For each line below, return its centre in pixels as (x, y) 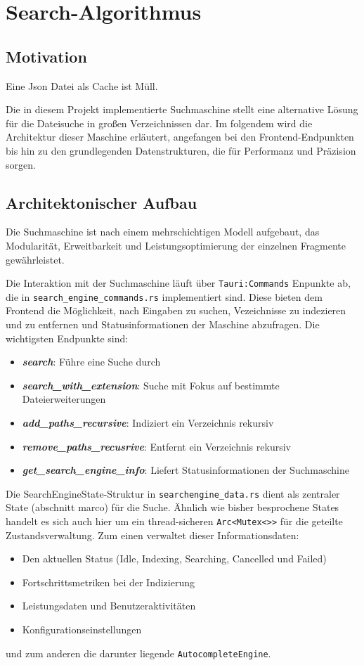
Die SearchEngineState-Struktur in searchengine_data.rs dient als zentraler (173, 493)
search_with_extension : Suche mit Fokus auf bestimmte (151, 385)
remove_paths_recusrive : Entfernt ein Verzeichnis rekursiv (156, 446)
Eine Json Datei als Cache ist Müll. (82, 85)
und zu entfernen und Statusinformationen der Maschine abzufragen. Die (163, 324)
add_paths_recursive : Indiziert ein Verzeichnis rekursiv (148, 422)
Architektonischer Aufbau (102, 202)
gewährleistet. (35, 259)
